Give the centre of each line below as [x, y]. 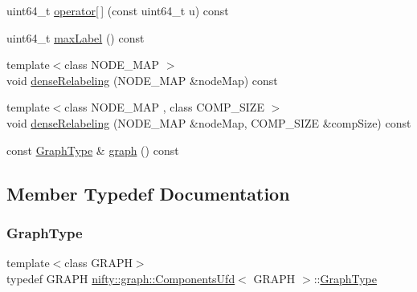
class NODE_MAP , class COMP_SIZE [164, 107]
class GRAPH [98, 263]
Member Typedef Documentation [148, 193]
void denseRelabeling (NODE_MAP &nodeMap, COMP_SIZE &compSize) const [209, 122]
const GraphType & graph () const [93, 150]
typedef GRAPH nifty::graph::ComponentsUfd [121, 278]
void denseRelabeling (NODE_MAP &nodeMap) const [142, 80]
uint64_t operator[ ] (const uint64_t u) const [118, 10]
